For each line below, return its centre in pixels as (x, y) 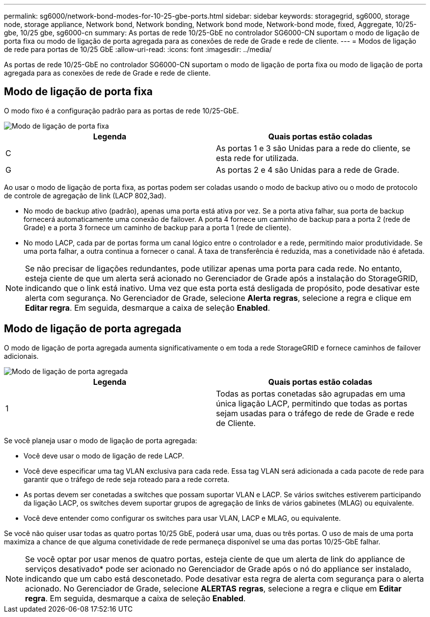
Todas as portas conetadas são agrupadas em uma (311, 393)
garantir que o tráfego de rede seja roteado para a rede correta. (127, 479)
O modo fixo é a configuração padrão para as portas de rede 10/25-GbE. (121, 110)
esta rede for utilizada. (257, 158)
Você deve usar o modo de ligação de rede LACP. (104, 456)
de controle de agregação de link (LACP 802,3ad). (85, 195)
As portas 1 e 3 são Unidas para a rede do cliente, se (313, 148)
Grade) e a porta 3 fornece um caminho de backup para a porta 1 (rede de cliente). (157, 227)
